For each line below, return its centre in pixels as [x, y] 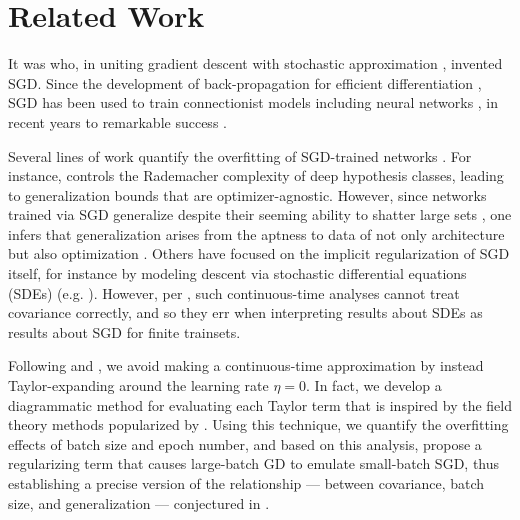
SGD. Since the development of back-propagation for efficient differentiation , [245, 82]
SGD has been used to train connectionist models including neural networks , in [253, 102]
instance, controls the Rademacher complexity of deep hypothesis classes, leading [256, 175]
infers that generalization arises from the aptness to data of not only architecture [256, 233]
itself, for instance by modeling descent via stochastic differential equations [237, 273]
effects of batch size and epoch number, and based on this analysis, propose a [245, 443]
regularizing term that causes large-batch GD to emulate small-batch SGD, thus [254, 463]
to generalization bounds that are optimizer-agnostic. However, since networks [247, 194]
